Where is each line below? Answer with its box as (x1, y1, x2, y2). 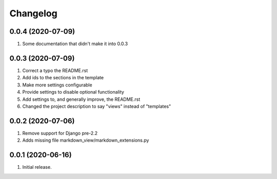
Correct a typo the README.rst (22, 67, 88, 74)
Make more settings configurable (22, 82, 92, 88)
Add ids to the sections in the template (22, 75, 104, 81)
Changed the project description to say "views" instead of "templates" (22, 103, 171, 109)
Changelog (9, 8, 57, 19)
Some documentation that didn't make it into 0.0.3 (22, 41, 128, 47)
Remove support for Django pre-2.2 (22, 130, 98, 136)
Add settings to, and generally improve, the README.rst (22, 96, 141, 102)
